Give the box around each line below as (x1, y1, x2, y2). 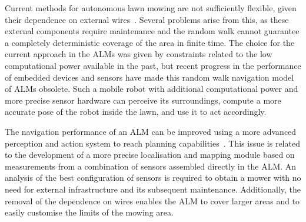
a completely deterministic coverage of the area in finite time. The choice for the (5, 36, 295, 48)
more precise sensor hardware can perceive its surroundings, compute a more (5, 94, 281, 106)
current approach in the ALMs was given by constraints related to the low (5, 48, 272, 60)
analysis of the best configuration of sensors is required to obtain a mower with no (5, 171, 301, 184)
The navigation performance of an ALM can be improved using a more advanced (5, 125, 297, 137)
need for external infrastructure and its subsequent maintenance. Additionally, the (5, 183, 301, 195)
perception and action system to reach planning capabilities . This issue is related (5, 137, 300, 149)
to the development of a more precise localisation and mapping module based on (5, 148, 295, 161)
